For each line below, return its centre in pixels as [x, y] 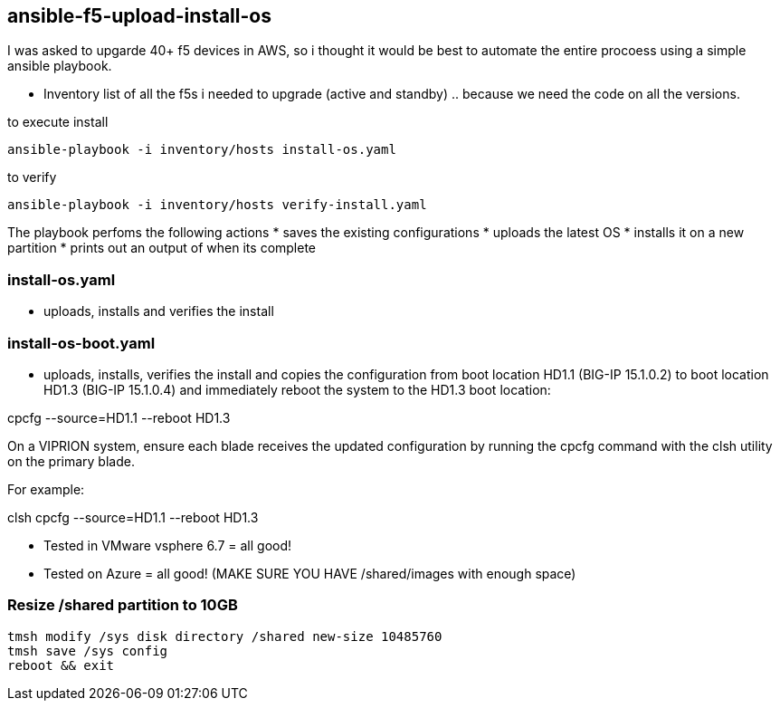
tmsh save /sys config [88, 651]
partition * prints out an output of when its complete [162, 248]
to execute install [58, 122]
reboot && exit [61, 665]
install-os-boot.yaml [81, 343]
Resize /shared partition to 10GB [123, 605]
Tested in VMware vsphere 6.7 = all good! [168, 545]
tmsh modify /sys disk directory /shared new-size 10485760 [225, 636]
